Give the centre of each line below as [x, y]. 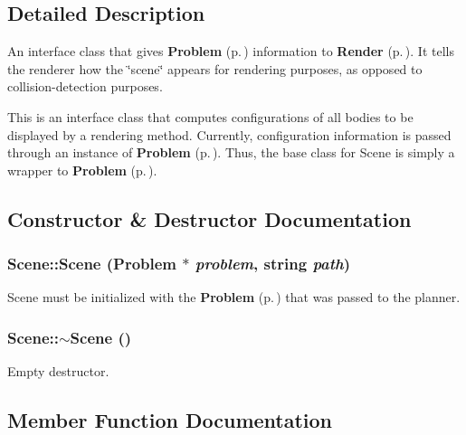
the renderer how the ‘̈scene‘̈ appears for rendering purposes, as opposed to [215, 68]
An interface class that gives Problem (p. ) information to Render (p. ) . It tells [231, 51]
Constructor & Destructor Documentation [209, 218]
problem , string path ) [273, 264]
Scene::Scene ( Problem [92, 264]
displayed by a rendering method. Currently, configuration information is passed [229, 134]
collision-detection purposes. [85, 86]
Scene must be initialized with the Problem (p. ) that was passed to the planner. [234, 297]
